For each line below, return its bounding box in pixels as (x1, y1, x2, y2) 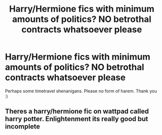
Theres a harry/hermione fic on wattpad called (5, 107, 149, 116)
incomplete (5, 122, 40, 131)
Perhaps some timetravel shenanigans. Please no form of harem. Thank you (5, 88, 157, 94)
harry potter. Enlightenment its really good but (5, 115, 148, 123)
